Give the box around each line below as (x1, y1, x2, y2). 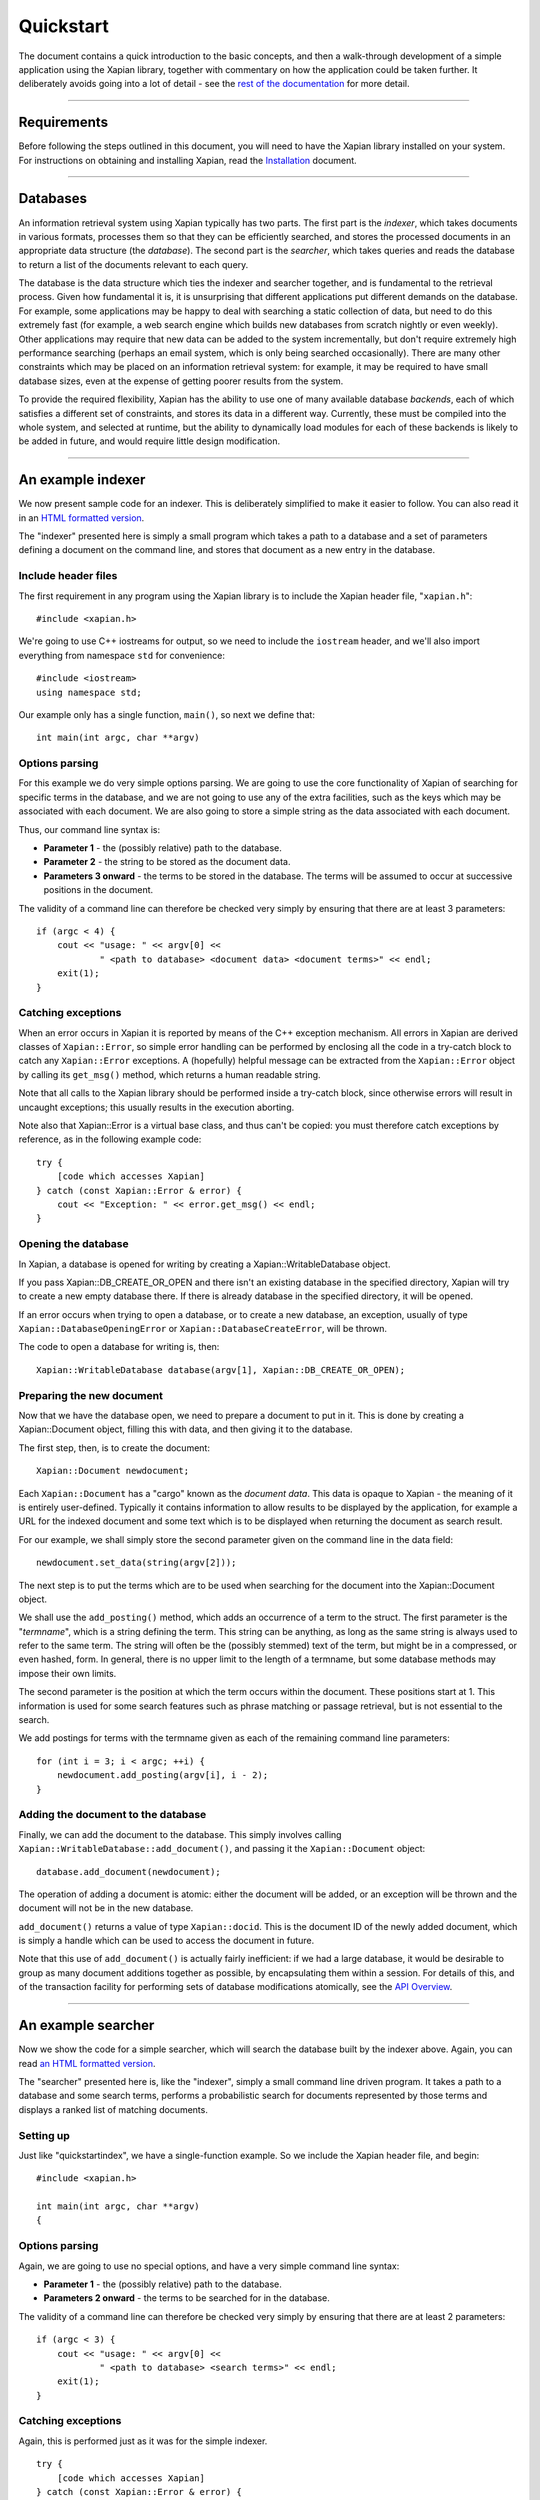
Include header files (18, 569, 118, 583)
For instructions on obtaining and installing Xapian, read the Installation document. (18, 154, 357, 166)
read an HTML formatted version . (18, 2057, 156, 2069)
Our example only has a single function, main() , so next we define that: (18, 708, 315, 720)
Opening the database (18, 1237, 129, 1251)
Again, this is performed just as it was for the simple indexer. (18, 2435, 268, 2447)
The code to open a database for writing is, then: (18, 1341, 220, 1353)
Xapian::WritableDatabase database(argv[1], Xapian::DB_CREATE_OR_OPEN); (36, 1364, 406, 1375)
